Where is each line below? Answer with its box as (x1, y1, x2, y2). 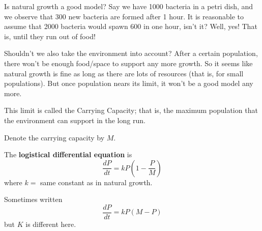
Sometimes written (4, 194, 63, 205)
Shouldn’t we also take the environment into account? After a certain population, (4, 48, 258, 59)
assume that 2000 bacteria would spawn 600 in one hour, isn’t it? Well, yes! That (4, 21, 257, 32)
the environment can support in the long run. (4, 114, 145, 125)
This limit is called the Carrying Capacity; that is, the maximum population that (4, 105, 258, 115)
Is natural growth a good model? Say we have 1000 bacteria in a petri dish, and (4, 1, 253, 11)
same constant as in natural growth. (40, 177, 153, 187)
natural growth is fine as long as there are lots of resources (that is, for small (4, 68, 244, 78)
